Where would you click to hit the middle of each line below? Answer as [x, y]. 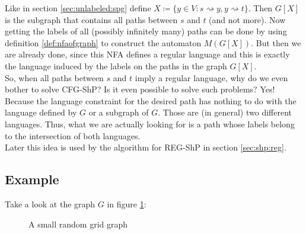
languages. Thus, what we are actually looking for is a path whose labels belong [150, 124]
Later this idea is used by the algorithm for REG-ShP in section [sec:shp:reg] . [146, 147]
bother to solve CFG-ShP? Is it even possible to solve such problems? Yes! [140, 89]
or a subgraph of [119, 112]
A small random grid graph [78, 224]
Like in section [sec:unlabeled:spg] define [78, 8]
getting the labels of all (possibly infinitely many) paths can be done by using [146, 31]
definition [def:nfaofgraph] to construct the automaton [103, 42]
